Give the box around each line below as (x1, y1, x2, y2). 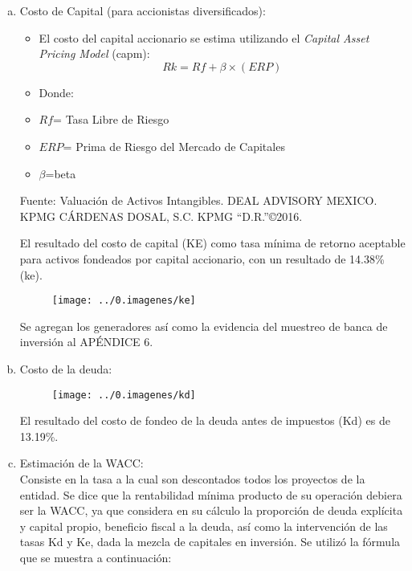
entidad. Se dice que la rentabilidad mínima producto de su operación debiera (19, 486, 402, 503)
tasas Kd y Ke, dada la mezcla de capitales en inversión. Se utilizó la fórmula (19, 533, 401, 550)
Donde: (39, 84, 74, 100)
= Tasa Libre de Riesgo (53, 111, 169, 128)
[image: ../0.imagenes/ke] (51, 295, 196, 307)
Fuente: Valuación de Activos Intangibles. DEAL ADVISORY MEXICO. (19, 192, 377, 209)
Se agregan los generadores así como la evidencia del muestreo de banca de (19, 317, 388, 334)
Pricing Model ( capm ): (39, 45, 150, 62)
